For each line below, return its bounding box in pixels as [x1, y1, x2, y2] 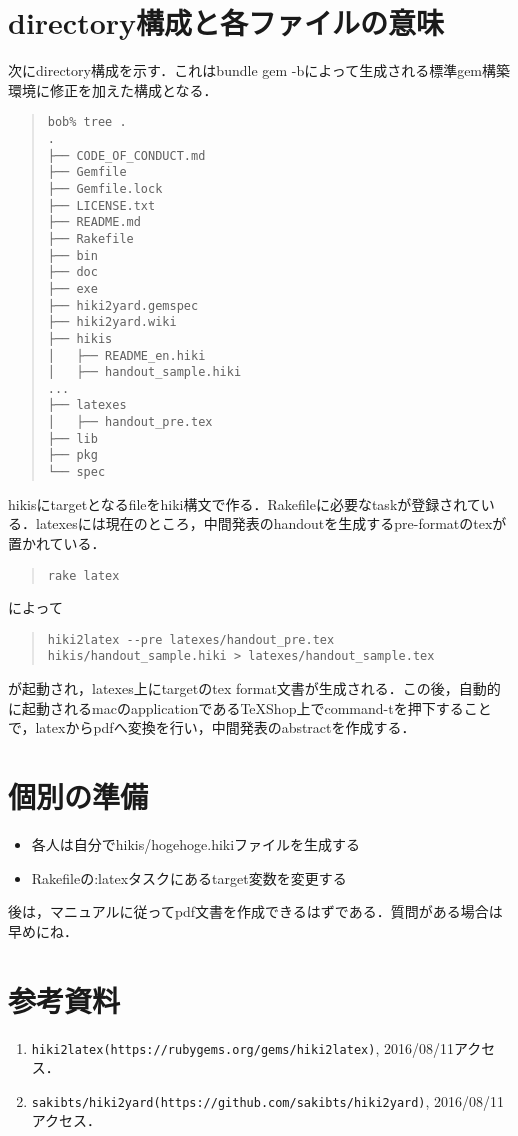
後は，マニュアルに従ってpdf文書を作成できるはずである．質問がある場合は [8, 901, 503, 922]
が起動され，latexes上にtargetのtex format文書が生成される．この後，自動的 [8, 678, 501, 699]
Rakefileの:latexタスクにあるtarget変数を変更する [31, 867, 347, 888]
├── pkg [47, 448, 98, 463]
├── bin [47, 248, 98, 263]
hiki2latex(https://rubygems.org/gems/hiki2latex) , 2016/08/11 [31, 1037, 454, 1058]
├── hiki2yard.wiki [47, 315, 177, 330]
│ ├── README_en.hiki [47, 348, 206, 363]
